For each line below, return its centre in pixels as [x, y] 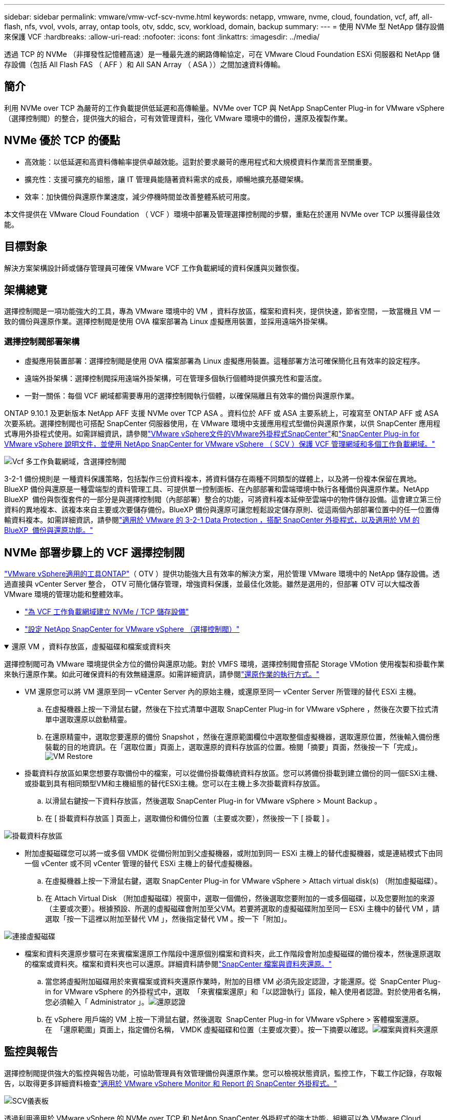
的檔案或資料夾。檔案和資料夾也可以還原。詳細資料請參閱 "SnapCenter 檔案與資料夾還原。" [178, 964]
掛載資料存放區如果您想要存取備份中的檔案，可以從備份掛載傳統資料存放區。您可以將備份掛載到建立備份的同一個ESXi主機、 [233, 773]
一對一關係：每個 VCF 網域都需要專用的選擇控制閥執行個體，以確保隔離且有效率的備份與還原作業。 [192, 396]
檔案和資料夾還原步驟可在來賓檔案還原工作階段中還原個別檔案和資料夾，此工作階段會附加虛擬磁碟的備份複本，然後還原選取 [233, 953]
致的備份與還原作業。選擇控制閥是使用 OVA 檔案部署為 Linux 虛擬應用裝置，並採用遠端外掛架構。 [168, 322]
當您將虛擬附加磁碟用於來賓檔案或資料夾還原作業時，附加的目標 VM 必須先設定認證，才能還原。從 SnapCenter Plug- [243, 981]
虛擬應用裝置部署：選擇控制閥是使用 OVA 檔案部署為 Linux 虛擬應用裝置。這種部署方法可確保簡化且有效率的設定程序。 [224, 361]
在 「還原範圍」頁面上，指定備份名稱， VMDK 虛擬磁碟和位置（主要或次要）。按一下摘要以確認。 [209, 1029]
